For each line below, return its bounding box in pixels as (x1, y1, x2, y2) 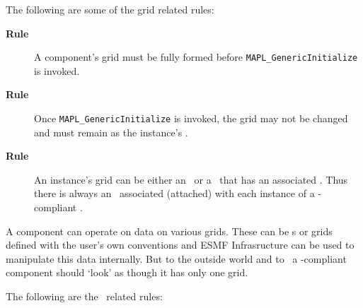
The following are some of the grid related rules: (6, 2, 214, 16)
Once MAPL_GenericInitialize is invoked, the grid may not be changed (34, 111, 348, 126)
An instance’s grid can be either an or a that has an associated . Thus (34, 172, 348, 186)
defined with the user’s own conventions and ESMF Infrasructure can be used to (6, 237, 355, 252)
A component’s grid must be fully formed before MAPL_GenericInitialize (34, 49, 358, 64)
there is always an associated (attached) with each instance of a (34, 186, 315, 201)
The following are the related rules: (6, 289, 163, 304)
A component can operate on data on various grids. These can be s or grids (6, 223, 333, 238)
